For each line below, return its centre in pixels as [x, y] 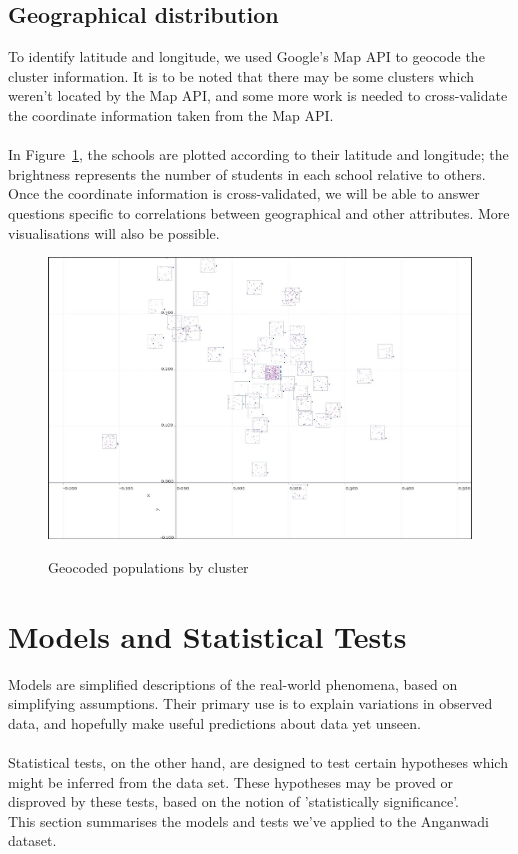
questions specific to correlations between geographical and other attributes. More [259, 212]
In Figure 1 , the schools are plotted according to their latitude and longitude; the [258, 154]
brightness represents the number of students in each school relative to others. [247, 173]
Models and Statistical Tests [207, 635]
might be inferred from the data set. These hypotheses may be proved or [230, 781]
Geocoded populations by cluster [148, 566]
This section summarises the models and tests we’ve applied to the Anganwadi [248, 820]
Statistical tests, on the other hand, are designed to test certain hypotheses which [258, 762]
